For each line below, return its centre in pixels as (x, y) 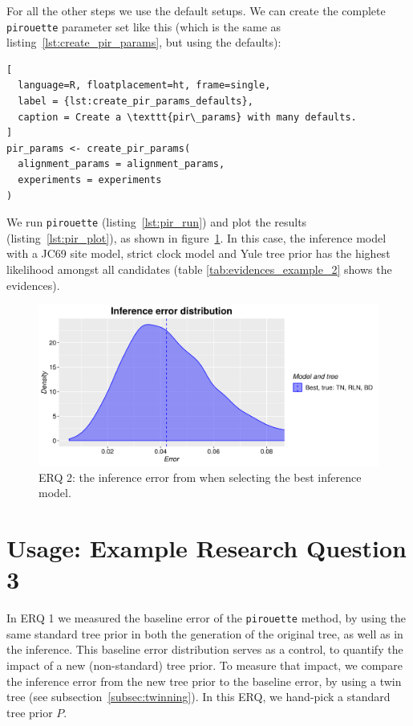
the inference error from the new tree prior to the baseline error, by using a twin (204, 681)
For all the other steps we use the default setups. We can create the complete (196, 10)
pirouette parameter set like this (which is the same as (144, 26)
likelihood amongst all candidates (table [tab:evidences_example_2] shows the (199, 269)
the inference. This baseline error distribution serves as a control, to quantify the (205, 649)
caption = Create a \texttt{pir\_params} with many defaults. (187, 117)
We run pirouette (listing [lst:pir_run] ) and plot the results (157, 222)
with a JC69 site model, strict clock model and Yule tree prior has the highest (198, 253)
